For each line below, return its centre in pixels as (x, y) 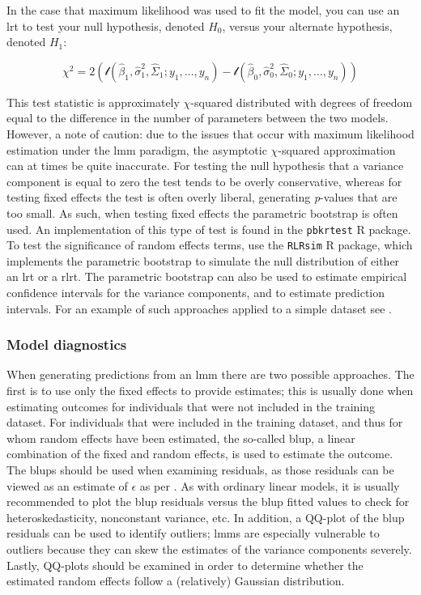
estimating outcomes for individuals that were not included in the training (191, 406)
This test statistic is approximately (93, 102)
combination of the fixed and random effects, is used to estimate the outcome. (200, 454)
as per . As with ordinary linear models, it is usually (270, 485)
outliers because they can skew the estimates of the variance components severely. (209, 548)
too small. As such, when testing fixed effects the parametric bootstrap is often (202, 212)
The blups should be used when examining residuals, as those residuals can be (200, 470)
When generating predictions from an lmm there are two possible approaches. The (210, 374)
